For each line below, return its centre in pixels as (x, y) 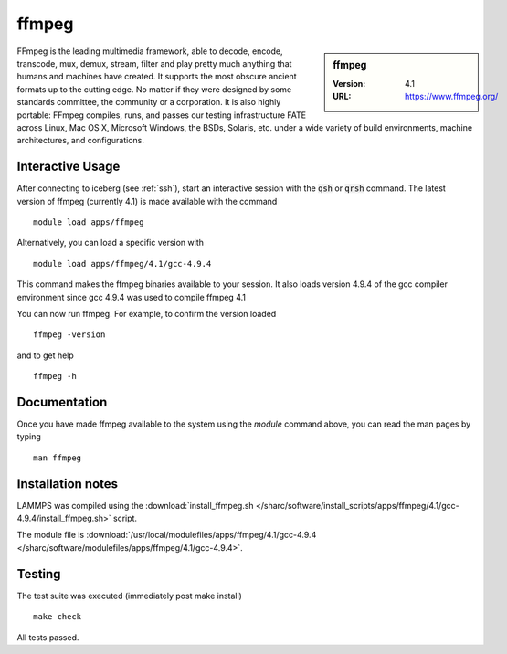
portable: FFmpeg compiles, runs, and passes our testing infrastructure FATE (161, 115)
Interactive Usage (69, 167)
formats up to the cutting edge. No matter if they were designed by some (154, 89)
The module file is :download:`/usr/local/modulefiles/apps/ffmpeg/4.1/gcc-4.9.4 (167, 535)
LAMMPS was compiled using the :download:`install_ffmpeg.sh (136, 505)
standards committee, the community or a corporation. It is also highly (149, 102)
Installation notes (68, 484)
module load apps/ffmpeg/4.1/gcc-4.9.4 (122, 264)
